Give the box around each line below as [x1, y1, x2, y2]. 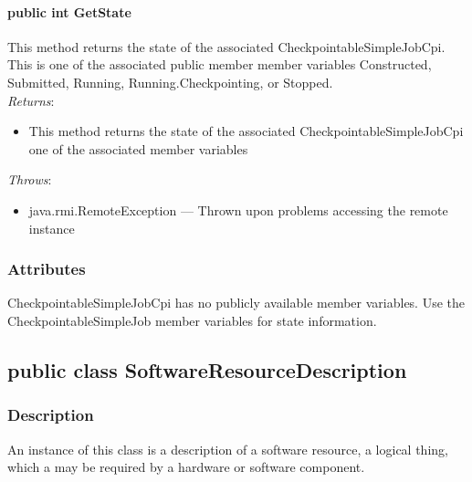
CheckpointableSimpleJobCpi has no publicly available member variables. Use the [7, 293, 466, 312]
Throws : [7, 170, 52, 189]
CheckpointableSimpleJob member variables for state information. [7, 310, 377, 330]
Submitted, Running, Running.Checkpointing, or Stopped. [7, 72, 333, 91]
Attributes [7, 257, 86, 280]
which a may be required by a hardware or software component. [7, 457, 365, 477]
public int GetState [7, 2, 131, 21]
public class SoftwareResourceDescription [7, 355, 407, 383]
